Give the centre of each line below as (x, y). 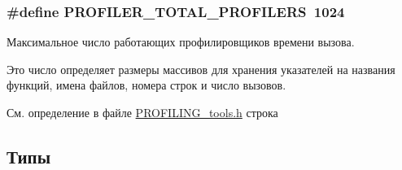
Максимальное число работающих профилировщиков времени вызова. (181, 42)
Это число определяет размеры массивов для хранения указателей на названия (201, 69)
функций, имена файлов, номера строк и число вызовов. (146, 85)
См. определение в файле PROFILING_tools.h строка (142, 112)
